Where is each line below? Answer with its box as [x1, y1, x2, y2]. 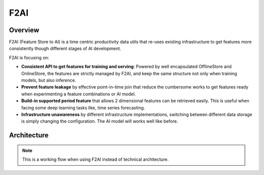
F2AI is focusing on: [9, 54, 49, 61]
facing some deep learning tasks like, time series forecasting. [21, 105, 145, 110]
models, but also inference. [21, 77, 76, 83]
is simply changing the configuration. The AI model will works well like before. [21, 118, 178, 124]
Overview [9, 26, 40, 34]
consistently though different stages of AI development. [9, 45, 122, 51]
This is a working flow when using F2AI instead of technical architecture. [22, 156, 169, 162]
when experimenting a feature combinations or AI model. [21, 91, 136, 97]
